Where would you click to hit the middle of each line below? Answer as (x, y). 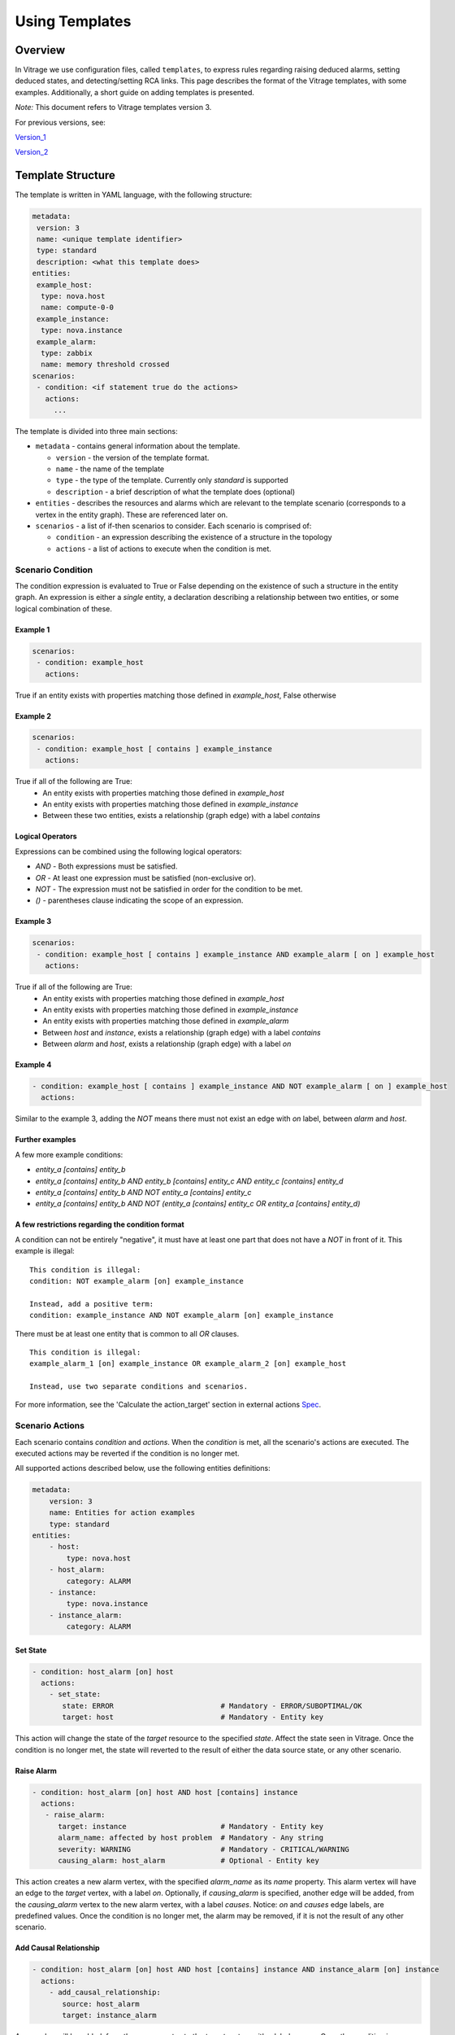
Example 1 (32, 629)
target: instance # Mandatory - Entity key (191, 1826)
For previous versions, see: (60, 122)
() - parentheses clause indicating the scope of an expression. (139, 900)
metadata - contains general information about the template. (138, 446)
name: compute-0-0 (77, 308)
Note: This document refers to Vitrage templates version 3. (113, 107)
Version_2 (32, 152)
